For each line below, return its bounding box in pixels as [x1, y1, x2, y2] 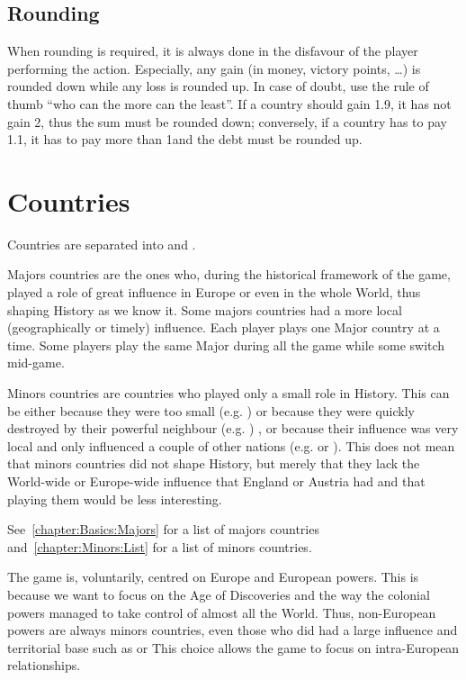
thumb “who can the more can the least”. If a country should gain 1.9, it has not [7, 94, 452, 113]
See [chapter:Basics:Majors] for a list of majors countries [7, 520, 319, 539]
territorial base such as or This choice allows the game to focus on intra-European [7, 638, 460, 657]
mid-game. [7, 353, 65, 372]
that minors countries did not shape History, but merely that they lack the [7, 454, 420, 473]
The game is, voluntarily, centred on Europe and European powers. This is [7, 567, 419, 586]
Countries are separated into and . [7, 234, 196, 253]
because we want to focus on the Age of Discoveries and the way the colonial [7, 585, 430, 603]
